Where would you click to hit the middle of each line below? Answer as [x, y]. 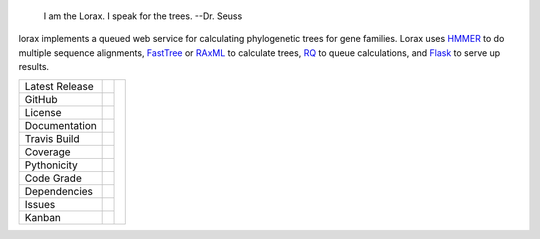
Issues [40, 204]
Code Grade [53, 178]
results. [34, 67]
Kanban [43, 217]
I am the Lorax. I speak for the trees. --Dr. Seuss [143, 16]
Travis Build [52, 138]
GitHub [41, 99]
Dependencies [59, 191]
